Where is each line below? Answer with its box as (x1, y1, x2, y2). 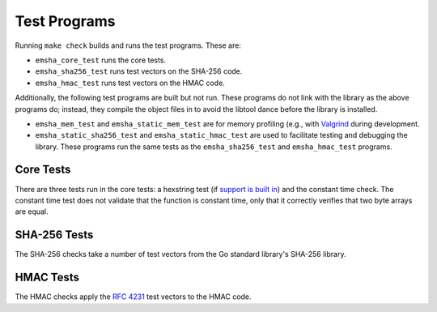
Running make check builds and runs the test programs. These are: (15, 41, 242, 50)
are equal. (15, 207, 49, 216)
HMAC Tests (15, 271, 80, 284)
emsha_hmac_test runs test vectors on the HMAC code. (35, 78, 226, 88)
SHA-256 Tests (15, 228, 94, 242)
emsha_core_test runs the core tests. (35, 55, 166, 65)
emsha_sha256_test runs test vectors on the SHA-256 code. (35, 66, 243, 76)
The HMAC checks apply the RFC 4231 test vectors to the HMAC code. (15, 292, 252, 301)
